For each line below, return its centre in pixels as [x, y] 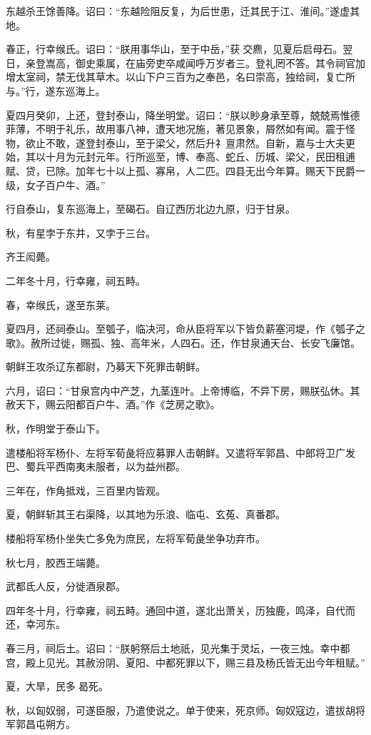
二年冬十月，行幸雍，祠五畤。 [76, 280]
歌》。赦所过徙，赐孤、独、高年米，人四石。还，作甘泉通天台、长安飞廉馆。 [183, 342]
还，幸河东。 [36, 624]
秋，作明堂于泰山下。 [56, 429]
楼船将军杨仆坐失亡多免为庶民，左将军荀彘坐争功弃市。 [136, 538]
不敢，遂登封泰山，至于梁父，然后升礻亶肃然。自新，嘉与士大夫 [195, 142]
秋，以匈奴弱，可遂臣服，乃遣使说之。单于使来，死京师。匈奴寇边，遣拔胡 [181, 710]
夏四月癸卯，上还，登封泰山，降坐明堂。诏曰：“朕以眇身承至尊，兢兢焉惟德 [183, 115]
